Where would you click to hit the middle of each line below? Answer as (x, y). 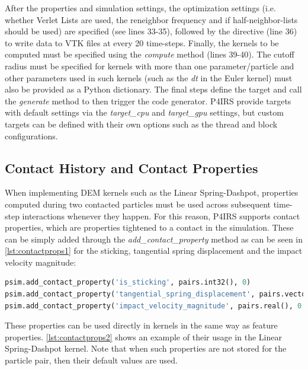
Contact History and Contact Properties (131, 168)
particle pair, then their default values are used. (91, 360)
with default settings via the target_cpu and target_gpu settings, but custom (144, 112)
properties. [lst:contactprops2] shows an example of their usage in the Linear (143, 336)
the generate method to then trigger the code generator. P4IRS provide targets (148, 101)
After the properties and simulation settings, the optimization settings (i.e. (140, 8)
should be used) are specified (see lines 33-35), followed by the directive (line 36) (151, 31)
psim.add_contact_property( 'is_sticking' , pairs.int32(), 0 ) (128, 283)
